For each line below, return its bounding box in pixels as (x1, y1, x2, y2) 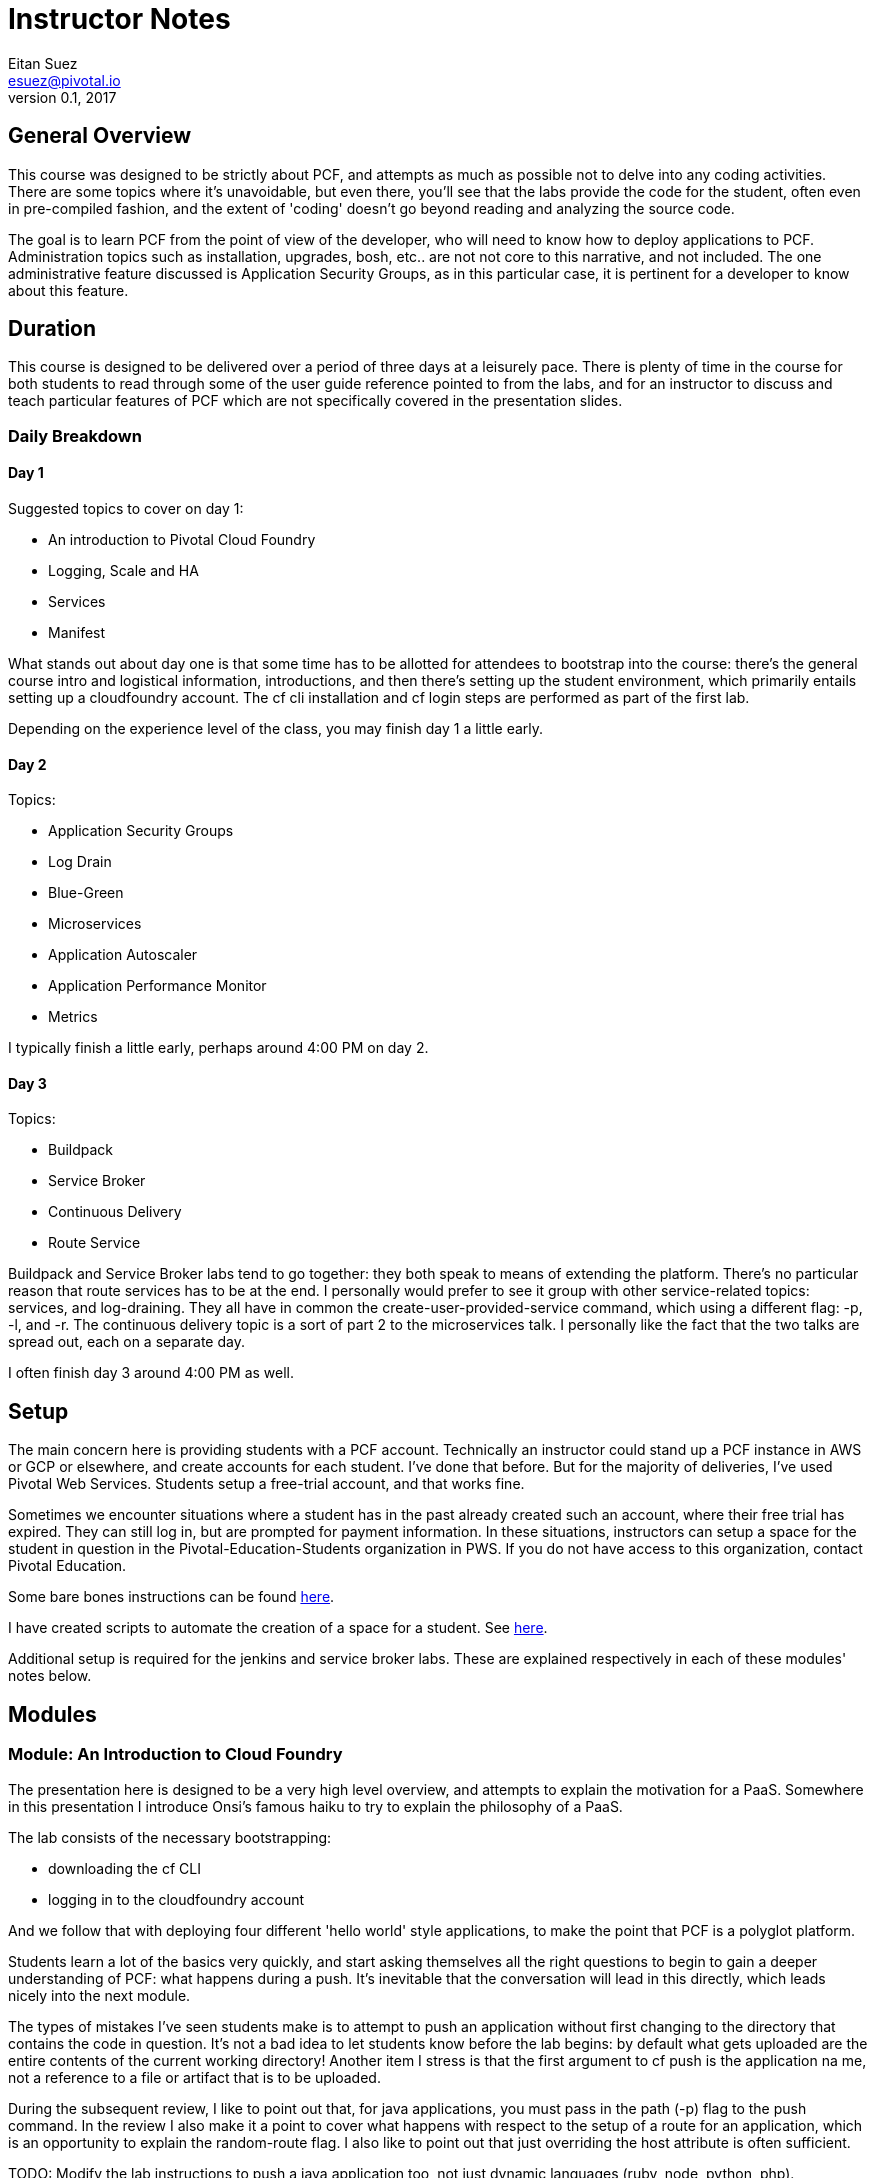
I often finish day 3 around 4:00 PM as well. (8, 1364, 294, 1382)
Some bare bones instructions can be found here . (8, 1588, 335, 1606)
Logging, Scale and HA (48, 562, 199, 580)
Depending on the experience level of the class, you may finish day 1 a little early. (8, 720, 544, 738)
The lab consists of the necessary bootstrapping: (8, 1828, 332, 1846)
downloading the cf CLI (48, 1859, 201, 1877)
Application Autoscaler (48, 946, 198, 964)
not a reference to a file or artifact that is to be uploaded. (8, 2068, 381, 2086)
